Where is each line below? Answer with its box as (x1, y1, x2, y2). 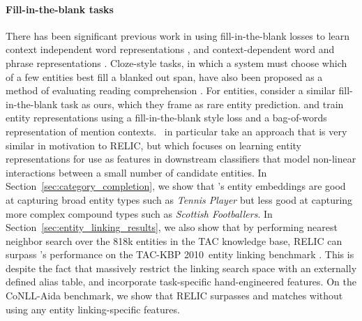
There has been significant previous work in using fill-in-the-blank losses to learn (6, 28, 350, 43)
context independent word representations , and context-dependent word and (6, 42, 335, 57)
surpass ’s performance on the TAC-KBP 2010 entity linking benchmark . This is (6, 247, 354, 262)
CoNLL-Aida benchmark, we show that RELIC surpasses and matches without (6, 288, 343, 303)
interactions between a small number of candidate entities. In (6, 165, 267, 179)
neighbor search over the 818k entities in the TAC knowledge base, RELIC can (6, 233, 342, 248)
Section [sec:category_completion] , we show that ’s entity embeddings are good (6, 179, 346, 193)
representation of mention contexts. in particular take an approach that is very (6, 124, 347, 138)
